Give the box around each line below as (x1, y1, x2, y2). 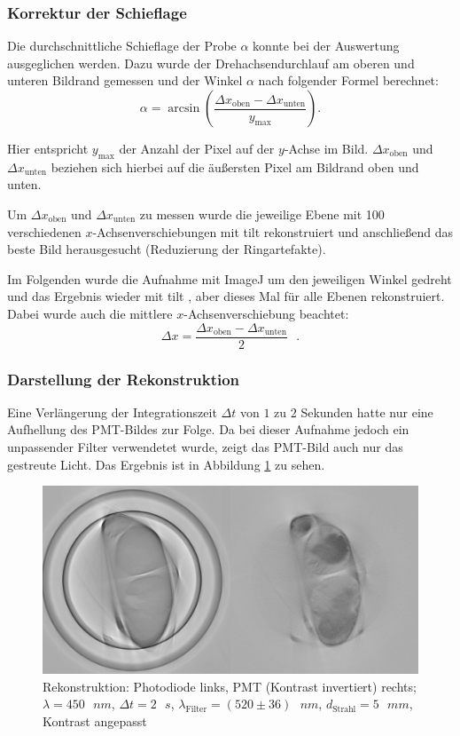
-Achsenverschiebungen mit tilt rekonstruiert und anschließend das (92, 222, 453, 241)
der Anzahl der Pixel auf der (119, 139, 275, 157)
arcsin (168, 102, 200, 115)
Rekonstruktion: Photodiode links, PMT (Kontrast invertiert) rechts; (43, 677, 417, 695)
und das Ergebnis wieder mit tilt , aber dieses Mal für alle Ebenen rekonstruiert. (7, 287, 445, 305)
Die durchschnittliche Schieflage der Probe (7, 36, 237, 55)
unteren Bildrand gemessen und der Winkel (7, 71, 243, 90)
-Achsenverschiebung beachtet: (183, 304, 349, 322)
